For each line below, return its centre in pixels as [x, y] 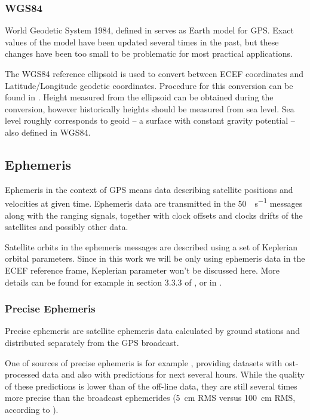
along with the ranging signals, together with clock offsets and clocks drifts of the [154, 215]
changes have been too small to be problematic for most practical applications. [149, 53]
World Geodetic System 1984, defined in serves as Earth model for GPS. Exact [149, 30]
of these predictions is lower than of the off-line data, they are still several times [151, 386]
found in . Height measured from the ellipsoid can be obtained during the [139, 97]
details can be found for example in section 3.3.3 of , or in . [113, 282]
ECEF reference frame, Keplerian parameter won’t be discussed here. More [142, 270]
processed [22, 374]
